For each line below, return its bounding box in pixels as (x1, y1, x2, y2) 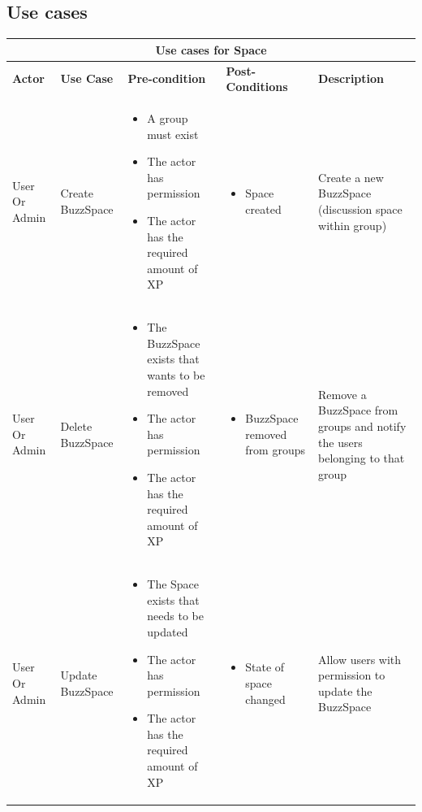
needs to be (147, 607, 204, 624)
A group (147, 109, 188, 126)
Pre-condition (127, 70, 206, 87)
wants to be (147, 366, 205, 383)
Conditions (226, 78, 288, 95)
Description (318, 70, 385, 87)
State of (245, 658, 285, 675)
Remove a (318, 385, 367, 402)
